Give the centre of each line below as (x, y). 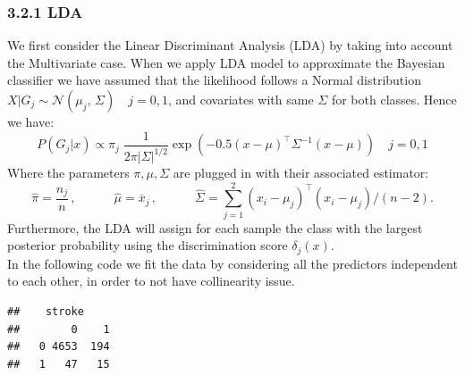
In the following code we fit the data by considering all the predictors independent (232, 263)
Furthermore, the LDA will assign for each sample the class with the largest (215, 227)
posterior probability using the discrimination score (148, 245)
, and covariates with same (241, 99)
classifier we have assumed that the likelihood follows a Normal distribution (214, 80)
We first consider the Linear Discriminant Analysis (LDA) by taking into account (230, 45)
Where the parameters (68, 172)
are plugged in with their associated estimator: (301, 172)
